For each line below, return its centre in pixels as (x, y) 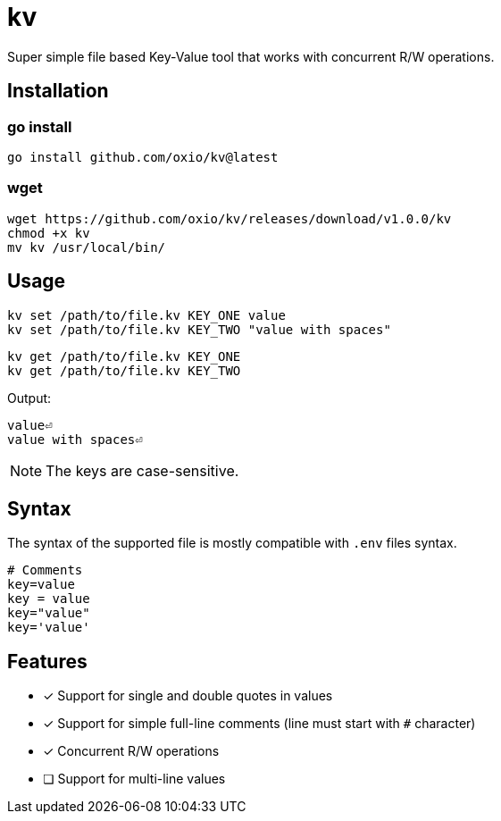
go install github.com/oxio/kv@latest (143, 157)
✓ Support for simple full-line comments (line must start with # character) (259, 724)
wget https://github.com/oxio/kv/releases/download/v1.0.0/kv (230, 218)
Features (47, 661)
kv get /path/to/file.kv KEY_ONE (124, 356)
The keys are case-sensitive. (142, 470)
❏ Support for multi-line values (134, 779)
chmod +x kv (49, 233)
